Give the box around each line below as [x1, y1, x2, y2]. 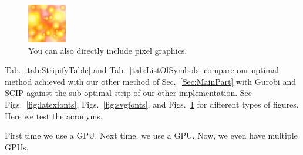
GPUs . [5, 140, 29, 153]
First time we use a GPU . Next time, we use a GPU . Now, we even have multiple [5, 129, 298, 142]
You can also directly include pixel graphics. [28, 44, 187, 56]
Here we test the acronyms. [5, 109, 103, 122]
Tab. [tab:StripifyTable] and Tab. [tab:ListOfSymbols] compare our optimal [5, 64, 279, 76]
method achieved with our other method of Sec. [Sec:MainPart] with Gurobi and [5, 75, 296, 87]
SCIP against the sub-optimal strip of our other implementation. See [5, 87, 252, 99]
